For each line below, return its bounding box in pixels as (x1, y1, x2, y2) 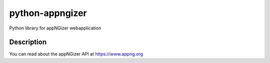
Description (9, 38, 47, 46)
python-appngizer (9, 7, 87, 18)
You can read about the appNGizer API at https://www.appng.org (9, 51, 143, 57)
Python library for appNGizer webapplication (9, 25, 101, 31)
